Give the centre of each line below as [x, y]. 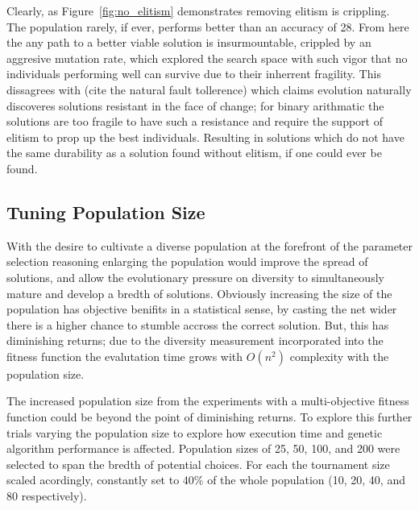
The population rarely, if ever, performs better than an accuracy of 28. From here [208, 26]
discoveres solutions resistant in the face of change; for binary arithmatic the [195, 105]
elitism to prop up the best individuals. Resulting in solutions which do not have [205, 137]
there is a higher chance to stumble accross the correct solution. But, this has [198, 324]
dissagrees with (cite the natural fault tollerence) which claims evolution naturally [209, 89]
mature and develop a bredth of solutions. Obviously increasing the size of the [199, 293]
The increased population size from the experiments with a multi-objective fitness [208, 401]
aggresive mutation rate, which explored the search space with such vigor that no [207, 58]
